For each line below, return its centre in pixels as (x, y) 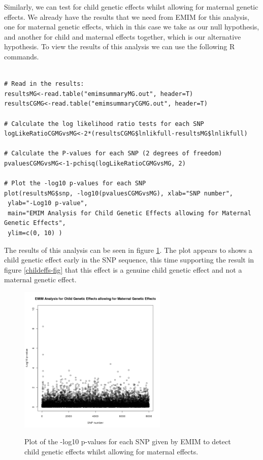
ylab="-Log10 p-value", (48, 203)
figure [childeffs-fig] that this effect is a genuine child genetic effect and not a (123, 269)
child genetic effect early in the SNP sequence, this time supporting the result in (129, 260)
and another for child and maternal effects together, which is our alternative (123, 36)
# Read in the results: (44, 84)
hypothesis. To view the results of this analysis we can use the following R (120, 46)
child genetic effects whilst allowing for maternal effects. (111, 451)
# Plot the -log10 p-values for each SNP (75, 184)
